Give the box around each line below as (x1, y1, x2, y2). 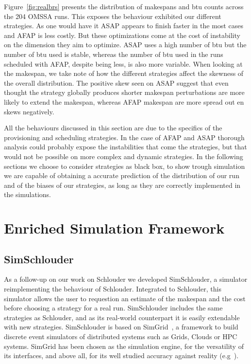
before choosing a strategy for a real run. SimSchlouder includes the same (4, 303, 223, 313)
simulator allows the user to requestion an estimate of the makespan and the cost (4, 293, 246, 303)
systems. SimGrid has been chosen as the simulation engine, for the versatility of (4, 341, 244, 351)
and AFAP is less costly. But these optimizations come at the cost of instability (4, 30, 240, 40)
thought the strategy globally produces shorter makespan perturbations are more (4, 87, 245, 97)
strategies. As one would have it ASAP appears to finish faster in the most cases (4, 20, 243, 31)
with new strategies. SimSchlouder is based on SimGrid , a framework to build (4, 322, 238, 332)
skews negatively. (4, 106, 54, 116)
